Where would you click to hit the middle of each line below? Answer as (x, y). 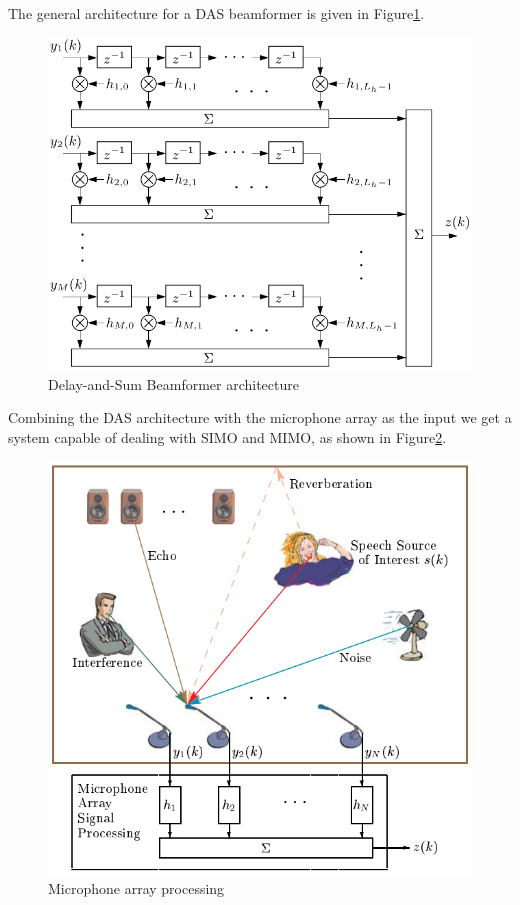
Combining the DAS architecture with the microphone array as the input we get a (260, 417)
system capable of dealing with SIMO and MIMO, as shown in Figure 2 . (227, 436)
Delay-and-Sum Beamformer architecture (173, 383)
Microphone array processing (136, 888)
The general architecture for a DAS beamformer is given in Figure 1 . (216, 13)
